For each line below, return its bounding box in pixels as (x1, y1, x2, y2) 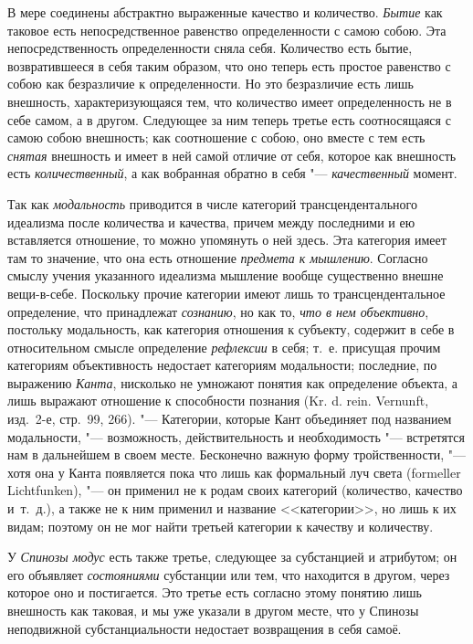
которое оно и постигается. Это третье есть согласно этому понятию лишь (7, 583, 422, 602)
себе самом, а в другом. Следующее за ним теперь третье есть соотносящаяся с (7, 110, 451, 129)
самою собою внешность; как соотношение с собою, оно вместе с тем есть (7, 128, 426, 147)
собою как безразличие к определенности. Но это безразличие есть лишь (7, 74, 414, 93)
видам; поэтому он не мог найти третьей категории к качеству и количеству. (7, 516, 434, 535)
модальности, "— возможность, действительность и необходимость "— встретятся (7, 427, 465, 446)
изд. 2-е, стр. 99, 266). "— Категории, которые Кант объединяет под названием (7, 409, 452, 428)
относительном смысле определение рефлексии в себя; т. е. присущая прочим (7, 337, 441, 356)
